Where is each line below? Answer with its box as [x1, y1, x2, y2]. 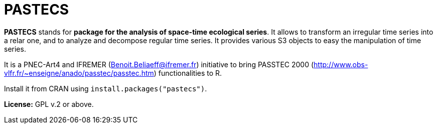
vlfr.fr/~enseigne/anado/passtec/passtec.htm [4, 68, 154, 77]
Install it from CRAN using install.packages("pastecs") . [4, 84, 207, 93]
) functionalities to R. [154, 68, 222, 77]
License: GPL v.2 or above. [4, 99, 94, 108]
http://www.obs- [314, 60, 368, 69]
